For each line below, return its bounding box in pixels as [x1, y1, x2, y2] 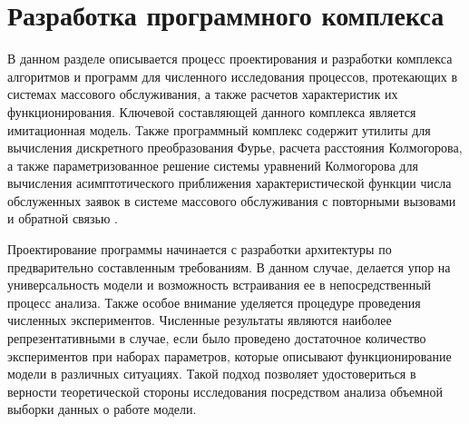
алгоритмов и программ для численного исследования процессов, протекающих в [7, 66, 458, 85]
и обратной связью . [7, 209, 118, 228]
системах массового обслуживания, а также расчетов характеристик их [7, 84, 398, 104]
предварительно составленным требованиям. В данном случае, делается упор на [7, 257, 451, 276]
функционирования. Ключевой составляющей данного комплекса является [7, 102, 416, 121]
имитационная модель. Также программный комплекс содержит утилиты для [7, 120, 431, 139]
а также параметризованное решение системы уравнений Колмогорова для [7, 155, 418, 174]
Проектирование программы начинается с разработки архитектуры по [7, 240, 392, 259]
